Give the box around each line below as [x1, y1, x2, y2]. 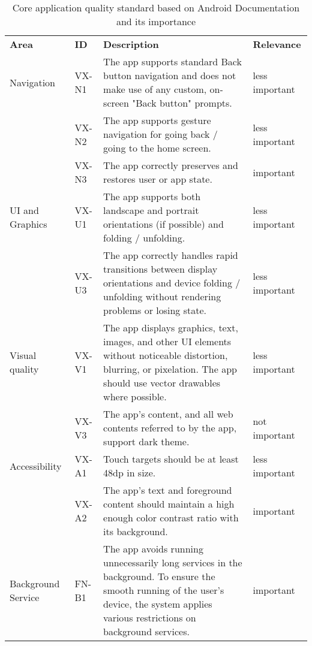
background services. [103, 624, 190, 638]
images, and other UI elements [103, 334, 232, 348]
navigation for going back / [103, 127, 218, 141]
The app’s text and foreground [103, 483, 232, 497]
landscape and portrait [103, 203, 199, 217]
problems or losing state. [103, 303, 206, 317]
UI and [10, 203, 39, 217]
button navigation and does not [103, 68, 236, 82]
